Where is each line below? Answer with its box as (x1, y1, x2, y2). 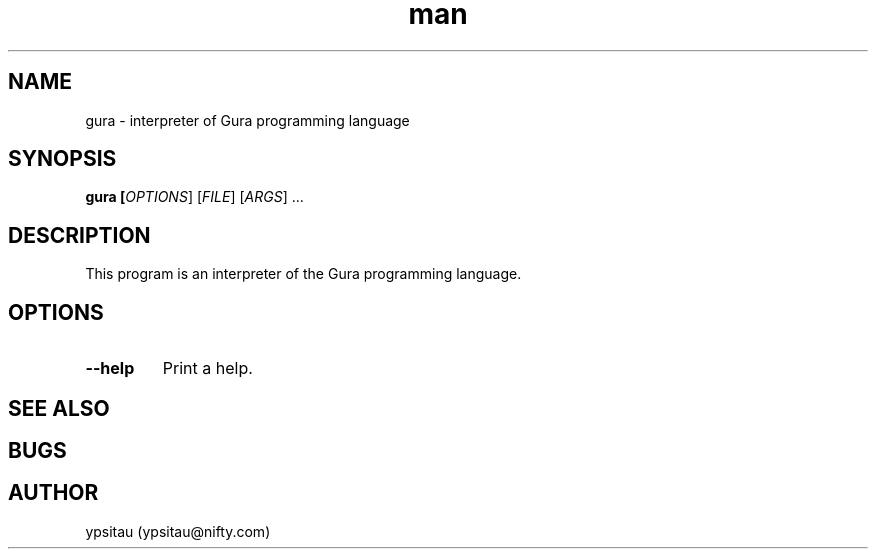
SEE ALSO (8, 395, 110, 421)
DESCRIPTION (8, 222, 151, 248)
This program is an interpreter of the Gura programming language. (85, 265, 522, 283)
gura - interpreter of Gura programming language (85, 111, 410, 129)
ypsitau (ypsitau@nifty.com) (85, 522, 271, 540)
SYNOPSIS (8, 146, 117, 172)
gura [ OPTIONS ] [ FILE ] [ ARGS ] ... (85, 188, 304, 206)
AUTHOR (8, 480, 99, 506)
